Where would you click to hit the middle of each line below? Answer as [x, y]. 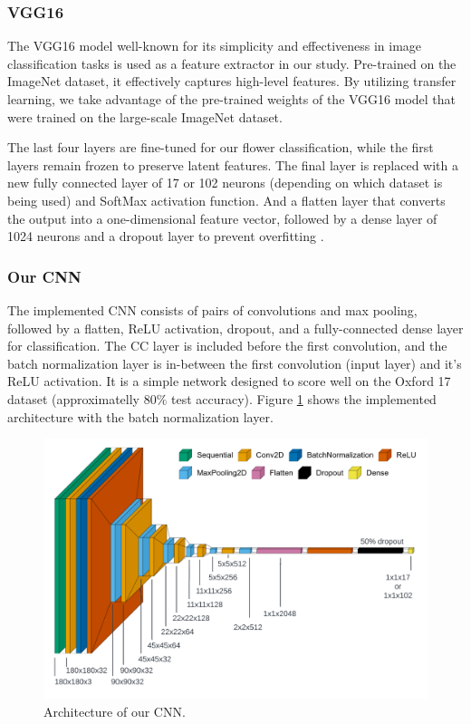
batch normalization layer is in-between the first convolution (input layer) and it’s [235, 363]
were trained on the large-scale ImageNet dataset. [145, 116]
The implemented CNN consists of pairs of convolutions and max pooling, [212, 309]
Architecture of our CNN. [115, 712]
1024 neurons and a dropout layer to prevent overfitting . [166, 236]
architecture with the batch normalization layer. [140, 416]
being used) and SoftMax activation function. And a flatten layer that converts [226, 200]
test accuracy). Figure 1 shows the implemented [303, 398]
